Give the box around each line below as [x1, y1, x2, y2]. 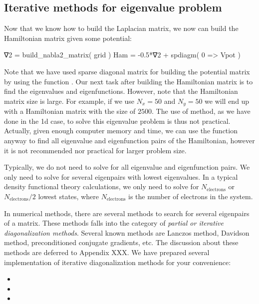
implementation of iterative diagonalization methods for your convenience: [4, 257, 231, 267]
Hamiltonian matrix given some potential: [4, 32, 132, 43]
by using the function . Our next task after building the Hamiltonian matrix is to [4, 76, 253, 86]
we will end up [205, 95, 250, 106]
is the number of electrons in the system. [128, 191, 253, 201]
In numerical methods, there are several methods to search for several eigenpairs [4, 208, 250, 218]
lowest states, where [38, 191, 99, 201]
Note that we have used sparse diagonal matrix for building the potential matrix [4, 66, 250, 76]
